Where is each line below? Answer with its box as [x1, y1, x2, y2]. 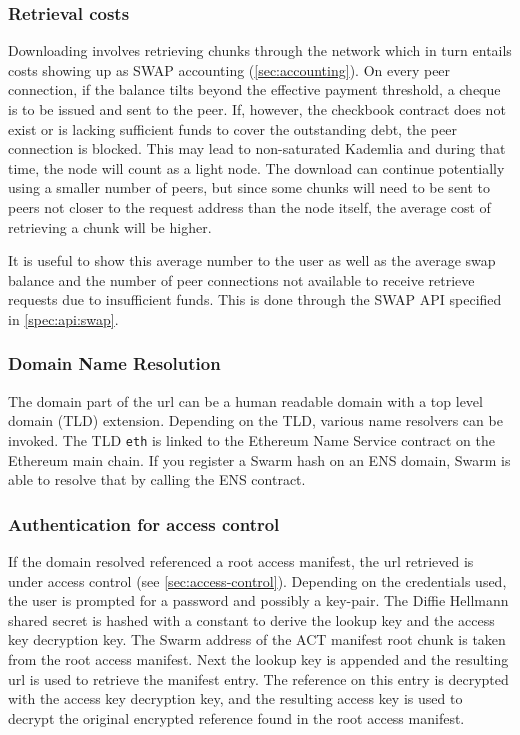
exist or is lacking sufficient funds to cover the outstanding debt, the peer [8, 118, 457, 139]
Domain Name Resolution [8, 351, 221, 376]
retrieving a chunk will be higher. [8, 216, 212, 237]
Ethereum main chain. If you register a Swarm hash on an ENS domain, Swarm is [8, 449, 511, 470]
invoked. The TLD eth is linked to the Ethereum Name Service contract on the [8, 429, 495, 450]
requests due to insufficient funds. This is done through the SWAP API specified [8, 289, 502, 310]
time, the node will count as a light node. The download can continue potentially [8, 157, 505, 178]
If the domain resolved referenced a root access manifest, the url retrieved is [8, 551, 474, 571]
